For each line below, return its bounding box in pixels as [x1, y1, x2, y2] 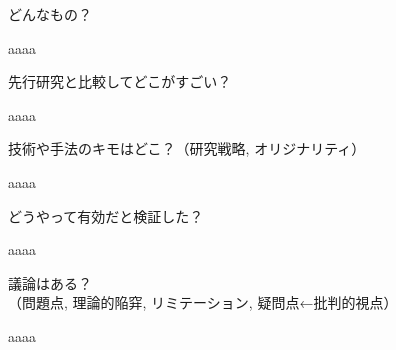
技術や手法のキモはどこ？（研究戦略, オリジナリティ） [8, 138, 366, 159]
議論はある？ [8, 272, 92, 293]
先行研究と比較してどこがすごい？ [8, 71, 232, 92]
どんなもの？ [8, 4, 92, 24]
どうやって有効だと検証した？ [8, 205, 204, 226]
